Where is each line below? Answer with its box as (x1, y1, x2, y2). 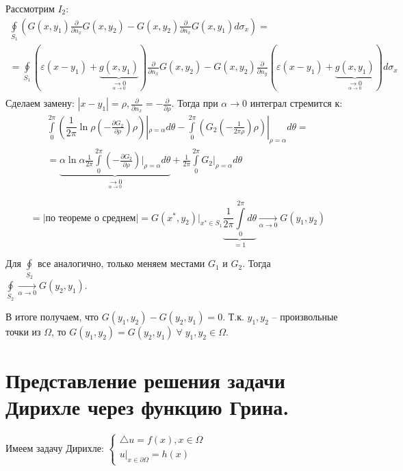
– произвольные (272, 309, 338, 323)
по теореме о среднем (45, 213, 136, 223)
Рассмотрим (5, 1, 55, 15)
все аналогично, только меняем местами (38, 256, 205, 270)
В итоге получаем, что (5, 309, 99, 323)
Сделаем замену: (5, 96, 75, 110)
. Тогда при (171, 96, 218, 110)
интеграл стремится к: (250, 96, 343, 110)
